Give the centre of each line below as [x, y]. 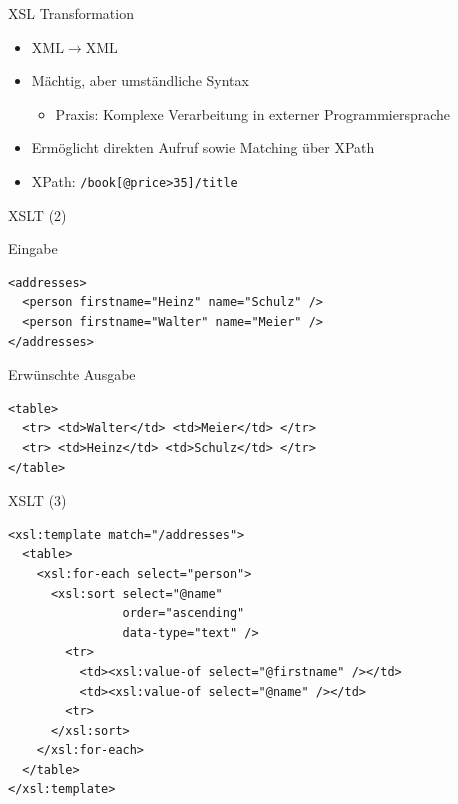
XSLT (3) [37, 500]
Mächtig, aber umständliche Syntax [140, 80]
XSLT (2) [37, 214]
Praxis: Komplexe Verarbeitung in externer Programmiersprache [253, 113]
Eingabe [33, 248]
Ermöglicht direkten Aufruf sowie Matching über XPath [203, 147]
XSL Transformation [71, 13]
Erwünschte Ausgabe [72, 374]
